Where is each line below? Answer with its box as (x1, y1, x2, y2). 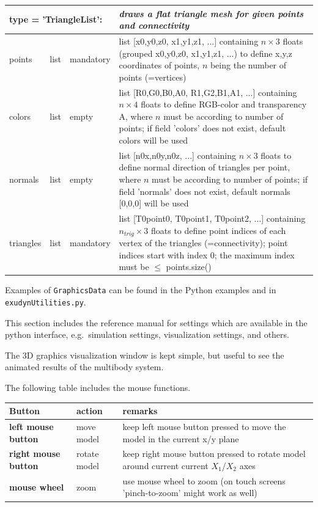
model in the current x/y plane (122, 432, 239, 445)
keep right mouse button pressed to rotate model (122, 447, 306, 460)
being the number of (210, 59, 287, 71)
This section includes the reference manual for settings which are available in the (5, 316, 308, 329)
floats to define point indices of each (151, 224, 286, 236)
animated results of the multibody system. (5, 360, 164, 373)
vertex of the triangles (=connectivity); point (119, 236, 288, 249)
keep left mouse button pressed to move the (122, 420, 286, 432)
